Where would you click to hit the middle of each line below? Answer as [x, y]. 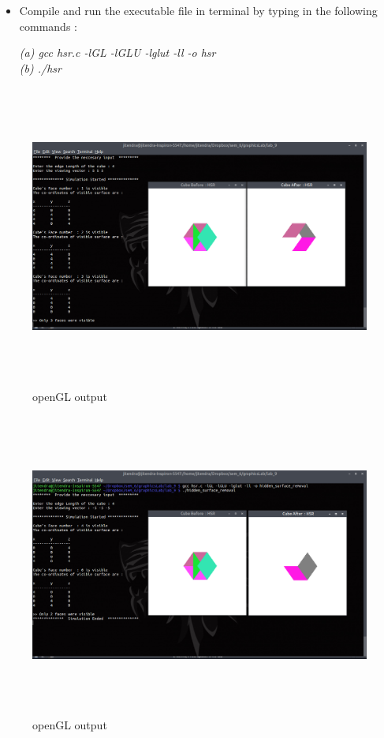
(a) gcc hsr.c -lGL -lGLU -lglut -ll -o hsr [117, 52]
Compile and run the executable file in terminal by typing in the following [198, 10]
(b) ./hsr [40, 67]
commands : [48, 26]
